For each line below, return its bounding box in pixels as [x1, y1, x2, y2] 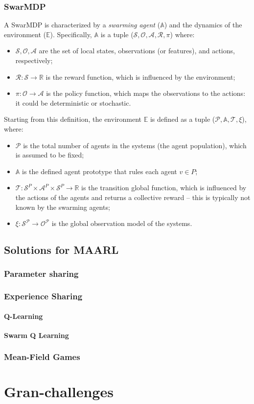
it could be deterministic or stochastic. [15, 97, 131, 108]
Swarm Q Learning [4, 330, 69, 340]
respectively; [15, 55, 53, 65]
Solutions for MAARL [4, 242, 119, 257]
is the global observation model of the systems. [51, 218, 192, 228]
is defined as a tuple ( [150, 114, 215, 124]
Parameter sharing [4, 268, 79, 280]
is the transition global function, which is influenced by [81, 182, 247, 193]
